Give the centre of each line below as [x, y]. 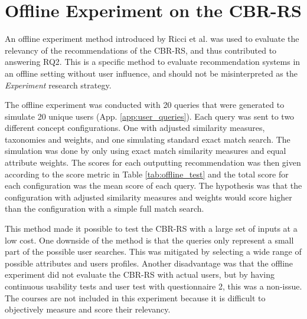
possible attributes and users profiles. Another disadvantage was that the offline [149, 263]
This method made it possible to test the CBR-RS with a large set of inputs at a [151, 228]
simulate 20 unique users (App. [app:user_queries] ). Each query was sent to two [150, 116]
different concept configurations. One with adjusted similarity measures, [135, 128]
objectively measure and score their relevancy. [88, 309]
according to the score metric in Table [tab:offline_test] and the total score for [147, 174]
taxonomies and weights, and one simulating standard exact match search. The [148, 139]
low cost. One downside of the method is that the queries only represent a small [149, 240]
